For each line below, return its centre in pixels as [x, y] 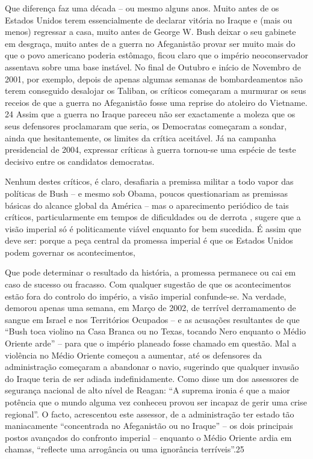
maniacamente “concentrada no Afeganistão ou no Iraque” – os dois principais [149, 426]
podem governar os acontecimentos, [70, 252]
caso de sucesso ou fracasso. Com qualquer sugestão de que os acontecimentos [148, 284]
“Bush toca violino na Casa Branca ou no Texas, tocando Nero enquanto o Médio [156, 331]
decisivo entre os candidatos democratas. [80, 161]
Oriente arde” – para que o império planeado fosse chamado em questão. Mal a [151, 343]
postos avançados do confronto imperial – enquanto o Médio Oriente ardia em [148, 437]
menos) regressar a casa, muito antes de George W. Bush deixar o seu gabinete [150, 32]
